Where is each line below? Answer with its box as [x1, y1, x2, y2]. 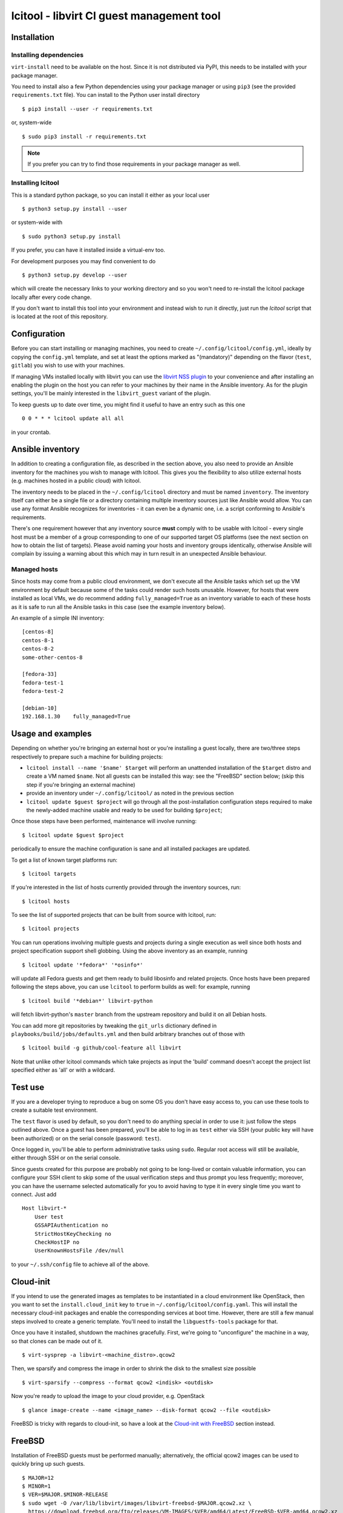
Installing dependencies [11, 50, 84, 59]
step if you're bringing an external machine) [26, 781, 136, 788]
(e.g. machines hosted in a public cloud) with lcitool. [11, 477, 142, 484]
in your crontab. [11, 428, 51, 436]
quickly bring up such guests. [11, 1460, 85, 1468]
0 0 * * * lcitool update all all [22, 415, 124, 422]
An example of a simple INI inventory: [11, 614, 105, 622]
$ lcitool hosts [22, 898, 70, 905]
